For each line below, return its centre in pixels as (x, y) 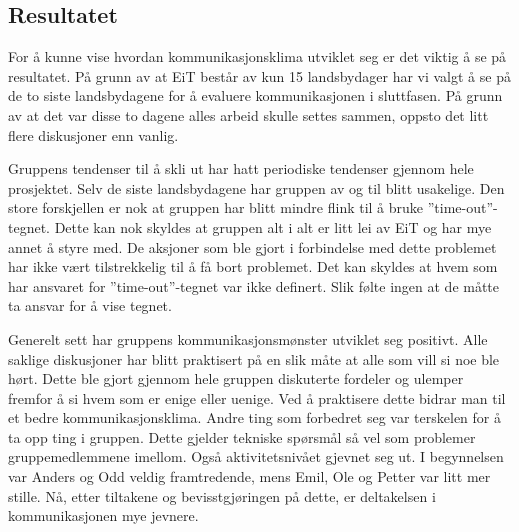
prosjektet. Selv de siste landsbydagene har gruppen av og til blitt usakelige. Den (256, 187)
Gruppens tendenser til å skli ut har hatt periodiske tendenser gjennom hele (241, 168)
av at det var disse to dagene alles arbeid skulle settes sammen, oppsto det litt (248, 114)
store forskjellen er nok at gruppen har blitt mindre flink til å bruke (216, 207)
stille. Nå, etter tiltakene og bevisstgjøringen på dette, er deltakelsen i (222, 495)
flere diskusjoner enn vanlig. (93, 134)
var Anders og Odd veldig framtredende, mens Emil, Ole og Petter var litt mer (249, 476)
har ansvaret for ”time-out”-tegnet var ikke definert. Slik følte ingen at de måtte (254, 285)
